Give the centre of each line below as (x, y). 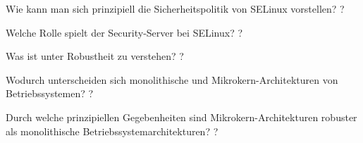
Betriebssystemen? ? (50, 93)
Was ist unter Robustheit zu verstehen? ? (95, 56)
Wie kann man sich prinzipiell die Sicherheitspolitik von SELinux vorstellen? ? (175, 8)
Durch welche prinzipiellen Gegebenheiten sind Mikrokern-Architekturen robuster (181, 117)
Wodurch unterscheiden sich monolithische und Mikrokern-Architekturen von (172, 79)
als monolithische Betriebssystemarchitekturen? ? (112, 131)
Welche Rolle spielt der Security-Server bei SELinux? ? (124, 32)
